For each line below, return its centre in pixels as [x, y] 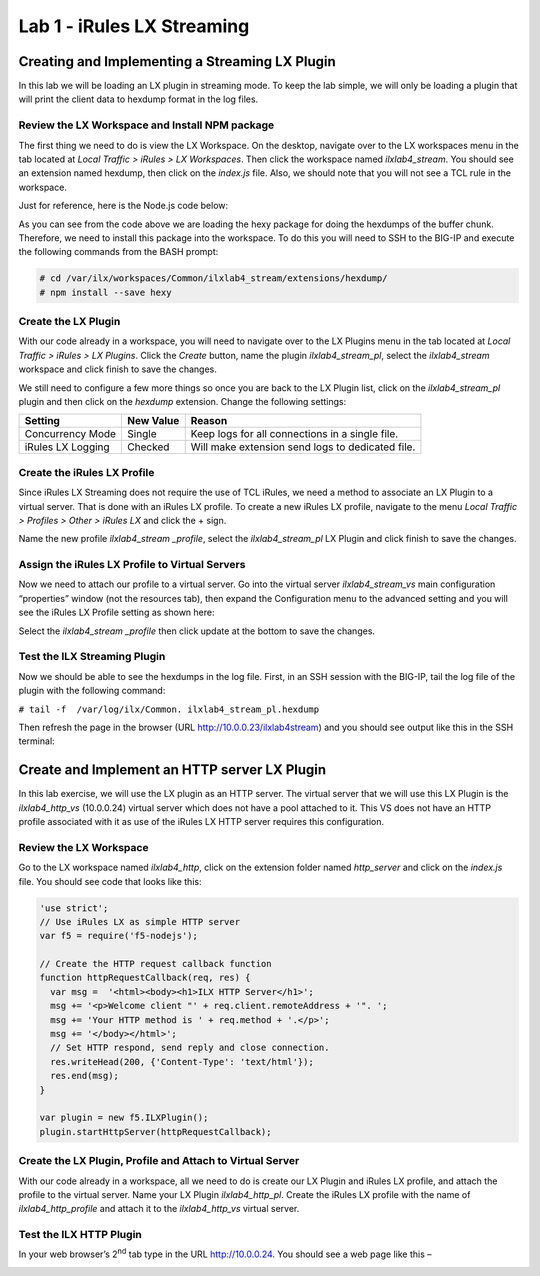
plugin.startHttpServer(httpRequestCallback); [155, 1131]
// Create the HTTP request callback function [155, 964]
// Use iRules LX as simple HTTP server [139, 921]
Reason [209, 421]
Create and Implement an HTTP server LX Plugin [172, 770]
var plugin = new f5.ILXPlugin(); [124, 1118]
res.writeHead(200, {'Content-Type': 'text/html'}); [182, 1061]
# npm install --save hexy [105, 292]
